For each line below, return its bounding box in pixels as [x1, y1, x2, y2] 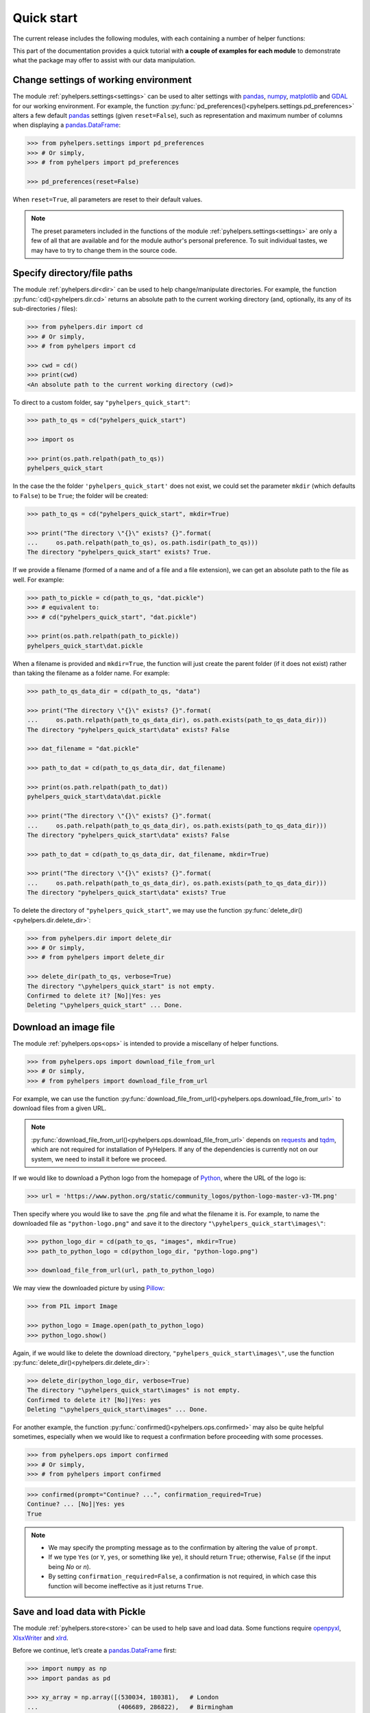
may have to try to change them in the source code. [31, 246, 177, 254]
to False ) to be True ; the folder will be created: [12, 491, 149, 500]
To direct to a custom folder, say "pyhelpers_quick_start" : [12, 398, 190, 406]
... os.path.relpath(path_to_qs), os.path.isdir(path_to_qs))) [27, 539, 259, 546]
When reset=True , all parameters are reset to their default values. [12, 195, 203, 204]
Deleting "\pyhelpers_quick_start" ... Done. [27, 1001, 183, 1009]
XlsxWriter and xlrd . [12, 1634, 69, 1642]
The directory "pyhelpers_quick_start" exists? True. [27, 548, 212, 556]
